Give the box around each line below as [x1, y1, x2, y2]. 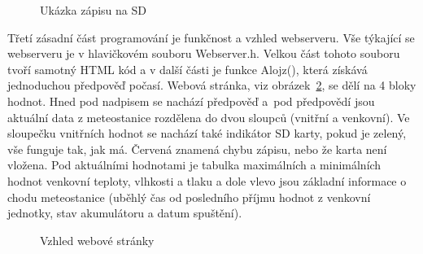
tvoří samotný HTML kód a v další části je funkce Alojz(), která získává [7, 60, 368, 77]
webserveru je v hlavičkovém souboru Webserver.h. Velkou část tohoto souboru [7, 45, 400, 62]
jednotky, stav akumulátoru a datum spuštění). [7, 204, 242, 221]
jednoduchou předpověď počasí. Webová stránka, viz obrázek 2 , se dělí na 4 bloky [7, 77, 416, 94]
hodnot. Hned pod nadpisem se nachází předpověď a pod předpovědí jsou [7, 92, 375, 109]
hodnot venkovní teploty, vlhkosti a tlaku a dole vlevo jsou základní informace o [7, 172, 407, 189]
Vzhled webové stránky [40, 231, 155, 248]
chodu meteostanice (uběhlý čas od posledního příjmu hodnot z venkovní [7, 188, 371, 205]
